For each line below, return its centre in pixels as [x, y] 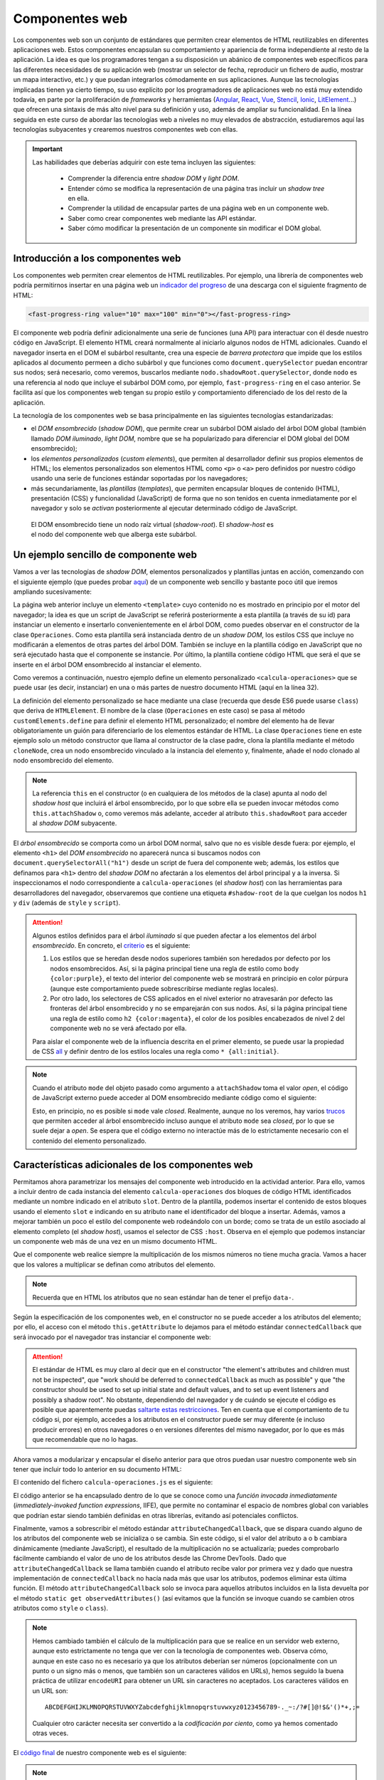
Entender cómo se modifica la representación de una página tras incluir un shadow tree [196, 188]
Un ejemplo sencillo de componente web [105, 555]
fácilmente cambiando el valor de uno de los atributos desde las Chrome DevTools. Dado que [150, 1559]
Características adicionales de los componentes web [133, 1164]
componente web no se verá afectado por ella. [118, 1028]
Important [48, 149]
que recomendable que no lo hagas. [85, 1440]
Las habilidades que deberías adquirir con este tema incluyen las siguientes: [144, 162]
